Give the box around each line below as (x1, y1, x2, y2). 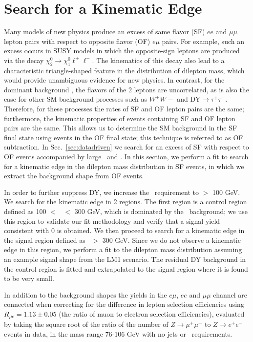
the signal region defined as (4, 235, 85, 245)
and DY (177, 94, 201, 104)
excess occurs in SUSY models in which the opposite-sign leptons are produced (4, 45, 240, 56)
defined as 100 (4, 206, 46, 216)
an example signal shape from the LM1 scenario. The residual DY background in (4, 254, 246, 264)
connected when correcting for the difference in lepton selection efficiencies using (4, 299, 244, 309)
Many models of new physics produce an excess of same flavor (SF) (4, 26, 205, 37)
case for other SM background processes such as (4, 94, 148, 104)
